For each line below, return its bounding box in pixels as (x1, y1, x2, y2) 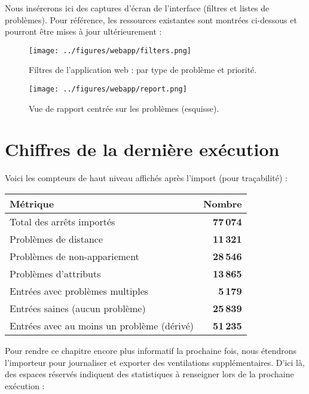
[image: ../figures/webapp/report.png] (29, 85, 187, 94)
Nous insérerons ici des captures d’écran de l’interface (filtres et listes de (5, 2, 270, 14)
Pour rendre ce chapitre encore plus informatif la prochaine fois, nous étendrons (5, 344, 297, 356)
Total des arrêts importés (10, 215, 115, 228)
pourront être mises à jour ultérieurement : (5, 25, 162, 38)
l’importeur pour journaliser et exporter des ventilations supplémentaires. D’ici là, (5, 356, 305, 368)
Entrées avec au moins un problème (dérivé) (10, 319, 194, 332)
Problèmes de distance (10, 232, 103, 246)
